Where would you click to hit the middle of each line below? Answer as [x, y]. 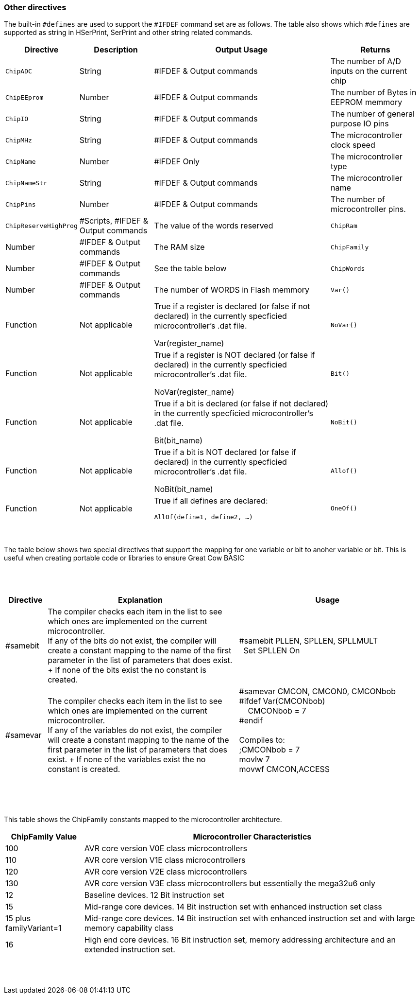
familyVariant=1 [34, 928]
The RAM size [179, 247]
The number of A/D [366, 61]
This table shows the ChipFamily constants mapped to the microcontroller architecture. [143, 820]
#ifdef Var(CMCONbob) [282, 701]
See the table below [190, 269]
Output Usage [241, 50]
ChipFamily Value [44, 837]
